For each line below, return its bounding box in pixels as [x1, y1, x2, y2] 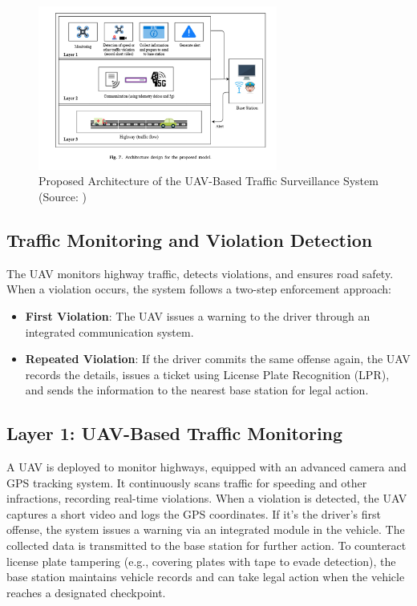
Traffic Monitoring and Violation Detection [6, 227, 373, 252]
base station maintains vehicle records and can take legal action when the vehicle [6, 568, 405, 585]
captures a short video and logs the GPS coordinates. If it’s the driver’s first [6, 505, 381, 522]
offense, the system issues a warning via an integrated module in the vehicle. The [6, 521, 405, 538]
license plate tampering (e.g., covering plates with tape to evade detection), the [6, 552, 396, 569]
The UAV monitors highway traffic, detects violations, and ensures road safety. [6, 265, 394, 281]
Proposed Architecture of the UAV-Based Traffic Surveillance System [38, 172, 379, 189]
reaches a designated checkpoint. [6, 584, 166, 600]
